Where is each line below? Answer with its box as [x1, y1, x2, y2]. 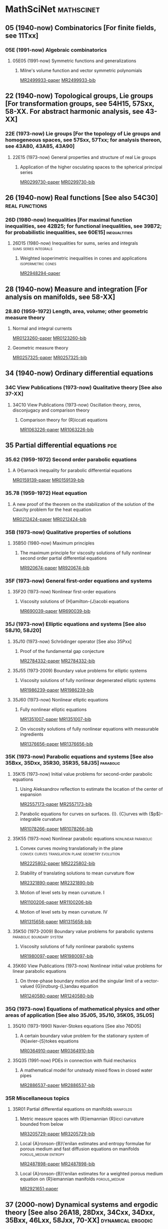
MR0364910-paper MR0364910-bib [20, 1048, 94, 1054]
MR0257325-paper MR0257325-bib [12, 355, 87, 361]
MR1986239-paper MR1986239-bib [20, 687, 94, 693]
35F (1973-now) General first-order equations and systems [5, 577, 152, 584]
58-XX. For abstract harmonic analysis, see [5, 107, 144, 116]
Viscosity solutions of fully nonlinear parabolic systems [20, 943, 134, 949]
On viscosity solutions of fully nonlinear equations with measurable [20, 726, 159, 732]
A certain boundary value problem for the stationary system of [20, 1033, 149, 1039]
